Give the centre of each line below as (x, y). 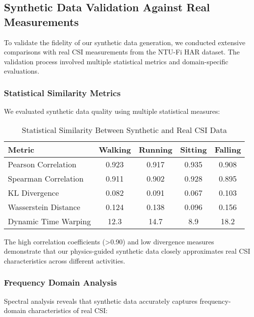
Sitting (193, 149)
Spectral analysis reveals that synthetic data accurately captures (101, 301)
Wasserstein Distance (44, 207)
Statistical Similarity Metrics (62, 92)
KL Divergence (34, 192)
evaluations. (22, 71)
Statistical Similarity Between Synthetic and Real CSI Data (124, 130)
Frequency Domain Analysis (61, 282)
